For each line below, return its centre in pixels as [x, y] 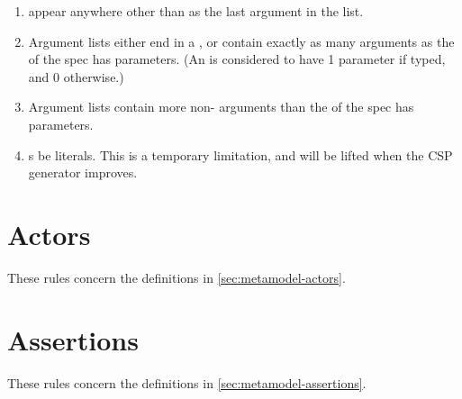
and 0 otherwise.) [76, 76]
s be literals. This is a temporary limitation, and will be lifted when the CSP [240, 154]
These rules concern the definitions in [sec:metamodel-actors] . [177, 277]
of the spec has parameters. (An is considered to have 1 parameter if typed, [237, 59]
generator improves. [83, 172]
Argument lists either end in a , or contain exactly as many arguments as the [241, 41]
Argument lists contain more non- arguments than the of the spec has [221, 107]
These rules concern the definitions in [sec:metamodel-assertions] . [187, 382]
